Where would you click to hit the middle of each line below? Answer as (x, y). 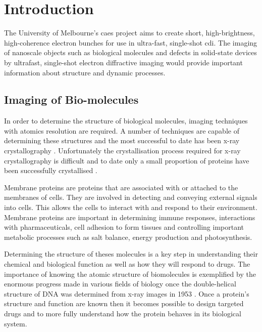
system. (16, 323)
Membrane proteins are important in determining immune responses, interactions (130, 217)
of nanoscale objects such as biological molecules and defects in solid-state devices (130, 52)
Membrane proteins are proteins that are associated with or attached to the (121, 187)
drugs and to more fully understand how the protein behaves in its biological (123, 313)
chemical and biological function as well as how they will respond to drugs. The (127, 264)
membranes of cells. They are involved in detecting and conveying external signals (131, 197)
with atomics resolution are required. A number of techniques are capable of (122, 130)
